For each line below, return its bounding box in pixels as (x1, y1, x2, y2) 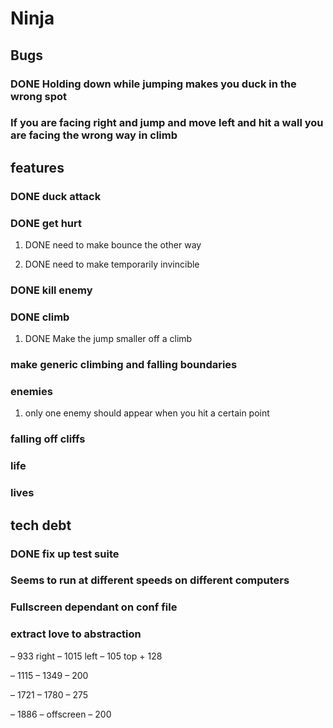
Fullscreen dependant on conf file (10, 600, 178, 614)
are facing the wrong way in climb (10, 128, 178, 142)
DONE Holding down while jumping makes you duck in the (10, 77, 297, 91)
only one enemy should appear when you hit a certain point (24, 407, 270, 419)
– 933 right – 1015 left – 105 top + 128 (10, 650, 163, 662)
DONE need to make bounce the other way (24, 239, 202, 251)
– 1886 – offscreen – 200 (10, 708, 112, 720)
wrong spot (10, 89, 68, 103)
